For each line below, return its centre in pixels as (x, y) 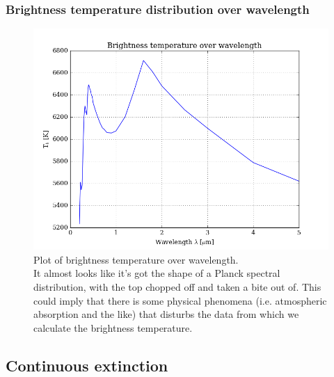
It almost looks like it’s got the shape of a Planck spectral (157, 273)
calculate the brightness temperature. (113, 327)
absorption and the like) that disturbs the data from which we (166, 314)
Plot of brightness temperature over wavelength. (136, 259)
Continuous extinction (87, 365)
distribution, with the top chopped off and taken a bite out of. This (177, 287)
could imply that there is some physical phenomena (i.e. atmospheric (180, 300)
